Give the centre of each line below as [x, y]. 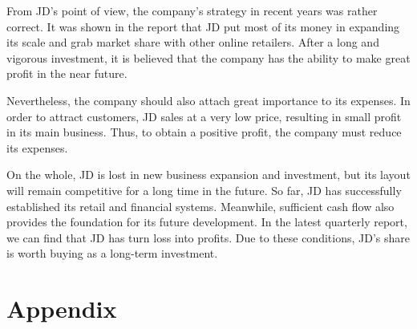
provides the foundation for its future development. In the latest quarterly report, [207, 222]
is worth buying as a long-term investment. [112, 253]
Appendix [62, 309]
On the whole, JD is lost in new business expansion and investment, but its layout [208, 175]
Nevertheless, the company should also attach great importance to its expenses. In [208, 100]
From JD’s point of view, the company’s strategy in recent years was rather [192, 10]
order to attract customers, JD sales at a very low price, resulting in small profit [204, 116]
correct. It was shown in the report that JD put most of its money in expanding [203, 26]
